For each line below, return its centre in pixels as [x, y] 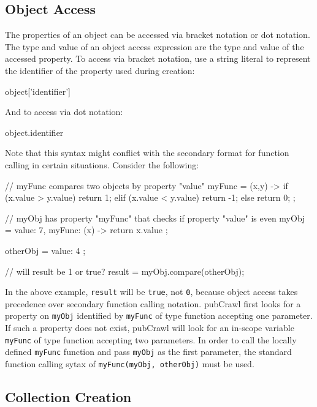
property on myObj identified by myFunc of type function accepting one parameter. [159, 316]
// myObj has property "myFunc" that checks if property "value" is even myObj [155, 218]
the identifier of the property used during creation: [100, 70]
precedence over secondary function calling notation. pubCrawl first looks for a [153, 303]
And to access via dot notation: [64, 112]
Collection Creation [68, 396]
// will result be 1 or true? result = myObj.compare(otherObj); [125, 271]
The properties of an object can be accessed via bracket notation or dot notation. [158, 35]
